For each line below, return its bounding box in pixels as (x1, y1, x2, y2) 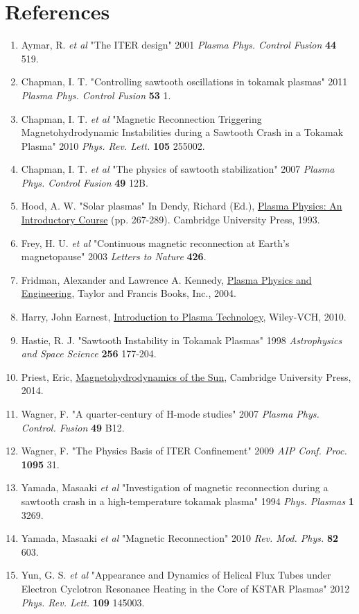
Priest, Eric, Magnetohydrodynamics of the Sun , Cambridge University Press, (21, 369, 351, 384)
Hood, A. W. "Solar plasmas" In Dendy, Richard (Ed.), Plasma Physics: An (21, 198, 342, 213)
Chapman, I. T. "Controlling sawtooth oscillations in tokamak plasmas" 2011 (21, 74, 348, 89)
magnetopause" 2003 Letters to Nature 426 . (21, 249, 207, 264)
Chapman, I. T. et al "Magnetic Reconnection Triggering (21, 111, 262, 126)
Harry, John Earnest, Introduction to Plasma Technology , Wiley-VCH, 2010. (21, 309, 347, 324)
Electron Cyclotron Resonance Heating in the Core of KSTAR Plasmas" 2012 (21, 581, 350, 595)
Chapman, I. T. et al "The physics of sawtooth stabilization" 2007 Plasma (21, 162, 335, 176)
